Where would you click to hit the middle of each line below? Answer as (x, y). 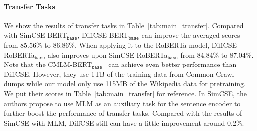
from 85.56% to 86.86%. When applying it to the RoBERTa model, (107, 44)
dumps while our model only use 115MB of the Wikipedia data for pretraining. (125, 84)
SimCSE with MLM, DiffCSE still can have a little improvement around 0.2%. (124, 122)
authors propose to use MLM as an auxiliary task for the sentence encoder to (122, 103)
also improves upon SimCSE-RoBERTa (108, 54)
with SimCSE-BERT (36, 35)
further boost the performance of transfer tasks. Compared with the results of (123, 113)
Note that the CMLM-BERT (48, 64)
